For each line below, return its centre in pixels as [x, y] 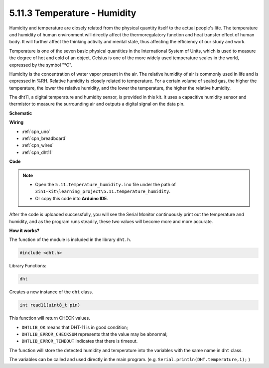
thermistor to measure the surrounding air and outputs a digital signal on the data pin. [97, 104]
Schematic [21, 113]
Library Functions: [28, 266]
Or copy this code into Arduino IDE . [71, 198]
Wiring [16, 123]
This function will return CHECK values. [50, 318]
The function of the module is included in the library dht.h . [70, 240]
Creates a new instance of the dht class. [51, 292]
